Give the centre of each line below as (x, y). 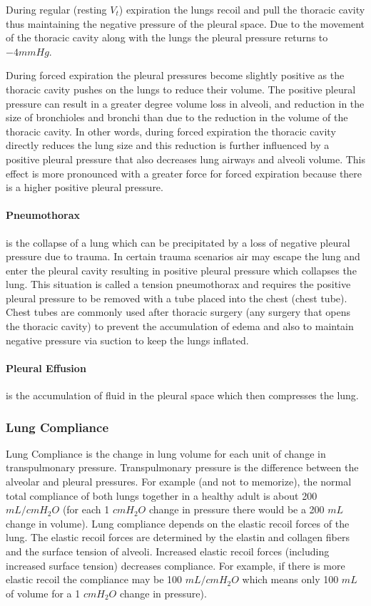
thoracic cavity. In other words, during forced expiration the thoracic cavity (171, 131)
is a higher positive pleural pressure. (85, 187)
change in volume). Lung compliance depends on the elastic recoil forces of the (178, 523)
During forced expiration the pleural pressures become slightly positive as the (175, 75)
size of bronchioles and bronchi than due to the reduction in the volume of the (177, 117)
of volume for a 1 (43, 593)
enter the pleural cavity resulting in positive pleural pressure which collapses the (181, 270)
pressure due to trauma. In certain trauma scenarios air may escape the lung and (183, 256)
